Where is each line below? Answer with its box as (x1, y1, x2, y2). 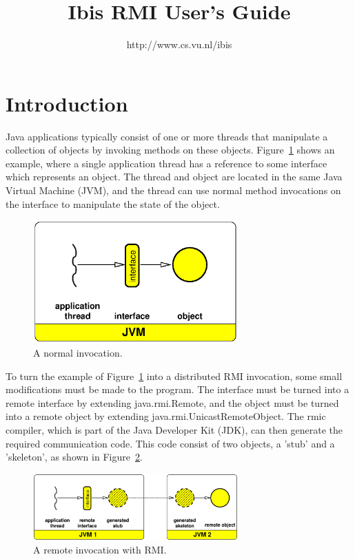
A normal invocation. (33, 345, 123, 359)
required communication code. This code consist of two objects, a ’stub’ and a (6, 436, 335, 450)
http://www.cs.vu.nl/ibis (126, 37, 232, 52)
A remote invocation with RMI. (33, 542, 167, 557)
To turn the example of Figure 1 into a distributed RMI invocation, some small (6, 368, 343, 383)
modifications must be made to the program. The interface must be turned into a (6, 382, 349, 397)
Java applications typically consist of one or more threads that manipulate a (6, 129, 328, 143)
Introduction (6, 89, 128, 117)
